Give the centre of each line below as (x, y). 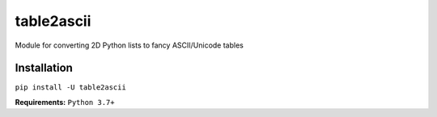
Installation (44, 68)
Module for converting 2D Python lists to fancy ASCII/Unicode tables (129, 45)
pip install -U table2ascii (71, 88)
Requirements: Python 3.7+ (65, 102)
